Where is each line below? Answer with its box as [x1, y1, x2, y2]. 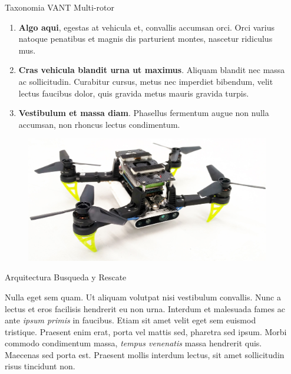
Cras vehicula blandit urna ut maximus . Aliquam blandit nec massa [18, 64, 285, 76]
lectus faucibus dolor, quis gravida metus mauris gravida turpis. [18, 87, 249, 99]
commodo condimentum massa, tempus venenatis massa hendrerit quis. [5, 337, 262, 349]
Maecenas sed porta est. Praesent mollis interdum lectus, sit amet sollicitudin [5, 348, 285, 360]
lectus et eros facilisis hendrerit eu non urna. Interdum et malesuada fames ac [5, 302, 285, 315]
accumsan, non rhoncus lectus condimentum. [18, 118, 180, 130]
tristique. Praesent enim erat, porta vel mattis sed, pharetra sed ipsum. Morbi [5, 325, 287, 337]
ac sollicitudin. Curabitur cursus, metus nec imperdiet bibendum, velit [18, 75, 273, 87]
